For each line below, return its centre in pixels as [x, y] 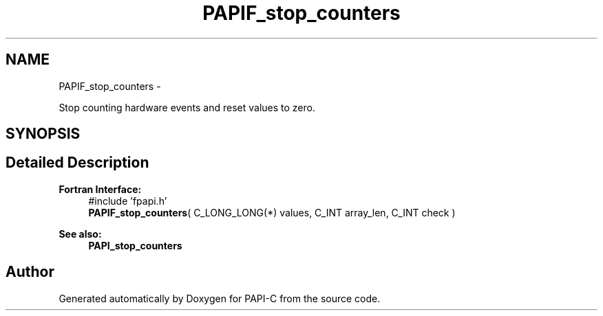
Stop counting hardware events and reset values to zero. [187, 107]
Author [30, 272]
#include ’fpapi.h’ [128, 201]
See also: [80, 234]
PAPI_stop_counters [135, 245]
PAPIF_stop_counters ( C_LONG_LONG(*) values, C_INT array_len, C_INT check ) [272, 212]
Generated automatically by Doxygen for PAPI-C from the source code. [220, 298]
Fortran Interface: [100, 189]
